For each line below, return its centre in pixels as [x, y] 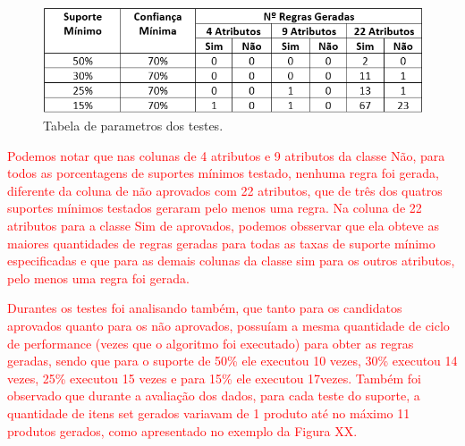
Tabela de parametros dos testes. [133, 126]
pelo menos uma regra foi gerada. [98, 278]
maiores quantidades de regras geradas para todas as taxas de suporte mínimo [221, 243]
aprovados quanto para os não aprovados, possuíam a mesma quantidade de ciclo [228, 326]
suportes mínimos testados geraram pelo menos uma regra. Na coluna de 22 [215, 208]
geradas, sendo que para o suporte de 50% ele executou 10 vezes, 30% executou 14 [232, 361]
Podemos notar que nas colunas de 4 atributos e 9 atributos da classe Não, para [226, 155]
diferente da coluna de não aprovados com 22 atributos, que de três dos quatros [225, 190]
